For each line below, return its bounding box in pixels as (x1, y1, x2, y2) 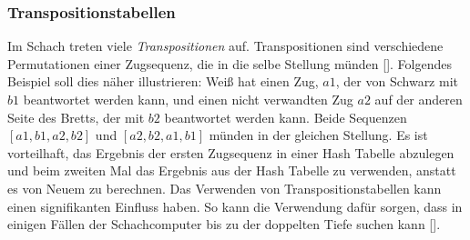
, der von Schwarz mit (335, 72, 458, 91)
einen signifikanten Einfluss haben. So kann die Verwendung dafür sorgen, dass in (7, 196, 463, 215)
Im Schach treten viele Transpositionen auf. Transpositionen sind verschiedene (7, 36, 444, 55)
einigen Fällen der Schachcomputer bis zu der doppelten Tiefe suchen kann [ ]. (7, 215, 441, 234)
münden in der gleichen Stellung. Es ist (209, 125, 428, 145)
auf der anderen (374, 90, 463, 108)
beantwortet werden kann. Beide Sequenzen (164, 107, 407, 126)
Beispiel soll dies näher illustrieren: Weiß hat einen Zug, (7, 72, 319, 91)
